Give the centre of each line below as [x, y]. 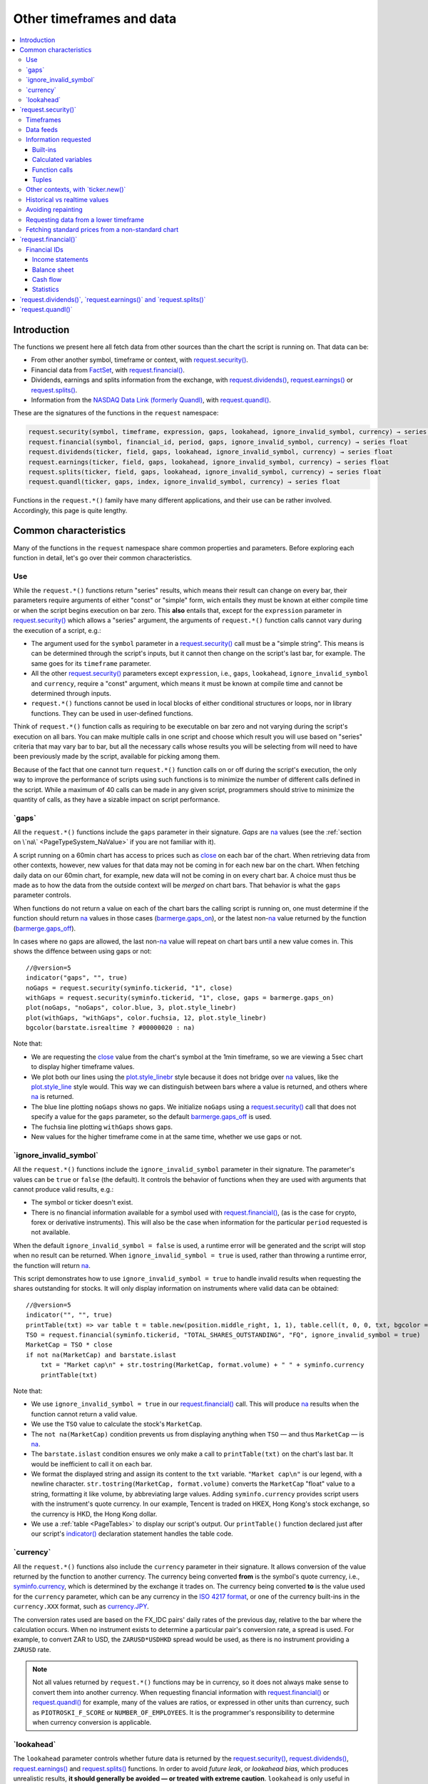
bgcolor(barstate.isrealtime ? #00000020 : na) [111, 1028]
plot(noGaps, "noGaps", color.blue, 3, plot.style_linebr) [131, 1008]
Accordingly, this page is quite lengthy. [70, 510]
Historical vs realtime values [67, 199]
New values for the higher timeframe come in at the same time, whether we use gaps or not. [167, 1136]
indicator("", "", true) [69, 1315]
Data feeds [42, 130]
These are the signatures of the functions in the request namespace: [116, 413]
